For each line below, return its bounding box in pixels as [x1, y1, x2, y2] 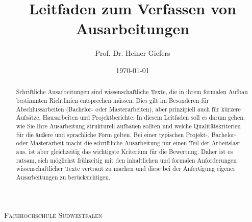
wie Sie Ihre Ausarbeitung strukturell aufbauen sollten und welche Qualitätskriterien [16, 121, 241, 130]
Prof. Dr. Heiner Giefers [95, 48, 170, 58]
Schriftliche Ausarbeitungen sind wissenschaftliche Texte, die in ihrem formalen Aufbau [16, 87, 248, 96]
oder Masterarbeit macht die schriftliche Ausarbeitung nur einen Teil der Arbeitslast [16, 139, 241, 147]
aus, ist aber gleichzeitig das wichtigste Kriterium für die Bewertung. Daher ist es [16, 147, 233, 156]
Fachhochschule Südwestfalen [4, 209, 103, 220]
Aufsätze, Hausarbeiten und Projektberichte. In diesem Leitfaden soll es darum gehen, [16, 113, 245, 122]
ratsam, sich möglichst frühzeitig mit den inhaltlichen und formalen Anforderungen [16, 156, 237, 164]
